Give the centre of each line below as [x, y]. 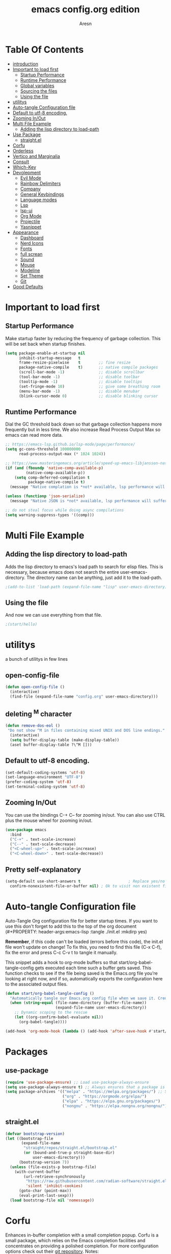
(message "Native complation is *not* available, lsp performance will [88, 487]
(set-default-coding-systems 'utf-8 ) [45, 772]
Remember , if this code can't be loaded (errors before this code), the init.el [84, 942]
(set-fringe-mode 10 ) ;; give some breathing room [89, 386]
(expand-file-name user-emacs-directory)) [101, 1008]
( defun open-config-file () [35, 687]
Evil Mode [31, 178]
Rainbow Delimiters [40, 183]
